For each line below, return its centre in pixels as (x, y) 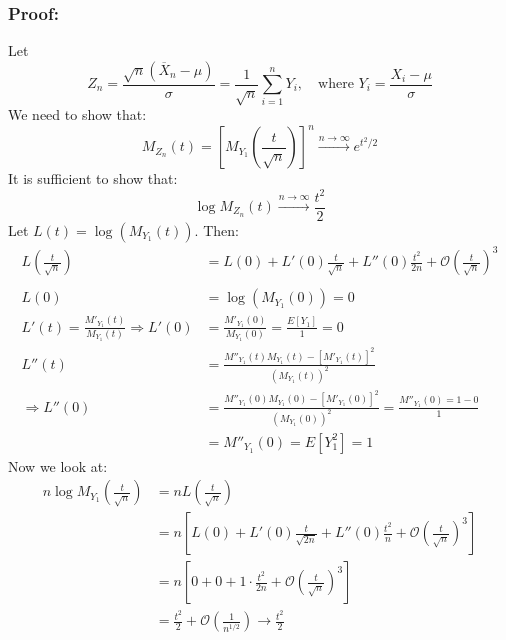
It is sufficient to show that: (93, 178)
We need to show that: (77, 114)
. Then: (216, 229)
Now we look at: (58, 465)
